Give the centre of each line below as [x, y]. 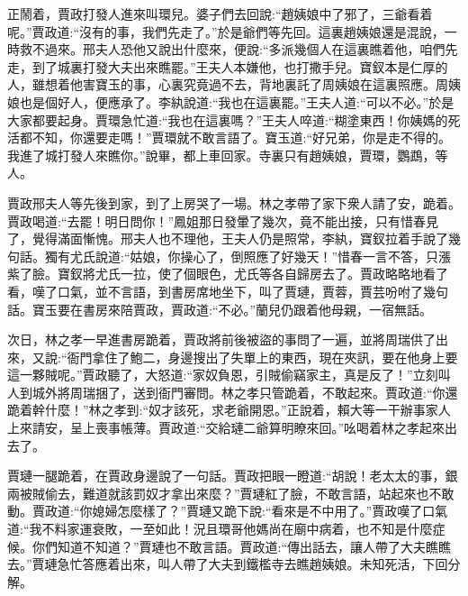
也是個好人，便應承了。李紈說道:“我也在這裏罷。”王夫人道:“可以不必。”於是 [237, 101]
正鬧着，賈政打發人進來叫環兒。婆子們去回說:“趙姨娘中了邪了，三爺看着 [220, 14]
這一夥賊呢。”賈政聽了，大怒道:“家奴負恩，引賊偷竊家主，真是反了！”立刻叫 [229, 375]
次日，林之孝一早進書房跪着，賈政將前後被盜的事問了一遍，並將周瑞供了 [221, 339]
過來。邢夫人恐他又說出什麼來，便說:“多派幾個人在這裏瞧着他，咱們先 [251, 49]
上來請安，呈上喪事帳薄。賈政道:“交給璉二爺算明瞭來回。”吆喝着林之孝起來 [226, 428]
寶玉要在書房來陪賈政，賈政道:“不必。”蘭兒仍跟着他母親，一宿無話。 [232, 309]
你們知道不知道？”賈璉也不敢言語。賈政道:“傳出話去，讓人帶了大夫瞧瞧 [242, 546]
